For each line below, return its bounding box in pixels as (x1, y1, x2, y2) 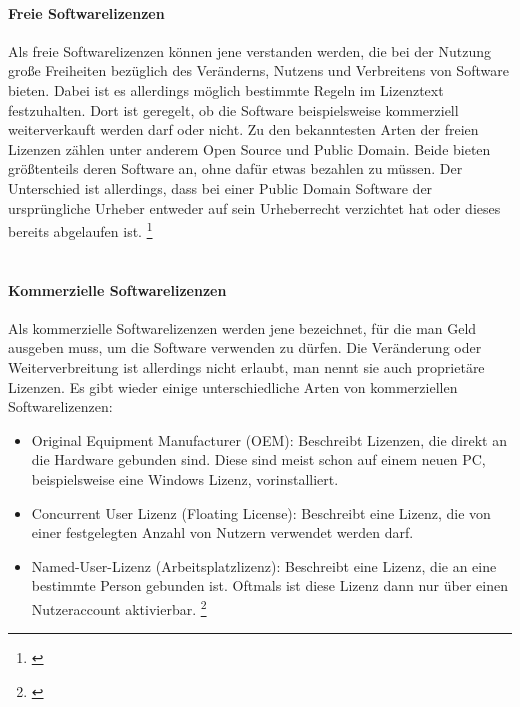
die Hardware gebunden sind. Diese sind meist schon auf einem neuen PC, (31, 449, 486, 470)
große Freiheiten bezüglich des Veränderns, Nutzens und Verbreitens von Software (8, 60, 509, 81)
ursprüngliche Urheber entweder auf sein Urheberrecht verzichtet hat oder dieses (8, 197, 501, 218)
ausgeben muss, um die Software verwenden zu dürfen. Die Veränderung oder (8, 337, 482, 358)
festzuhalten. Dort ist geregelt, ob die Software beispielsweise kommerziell (8, 99, 459, 120)
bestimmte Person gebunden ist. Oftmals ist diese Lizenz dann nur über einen (31, 575, 508, 596)
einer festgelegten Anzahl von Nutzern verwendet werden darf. (31, 522, 414, 543)
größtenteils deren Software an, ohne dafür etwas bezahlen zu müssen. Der (8, 158, 463, 179)
